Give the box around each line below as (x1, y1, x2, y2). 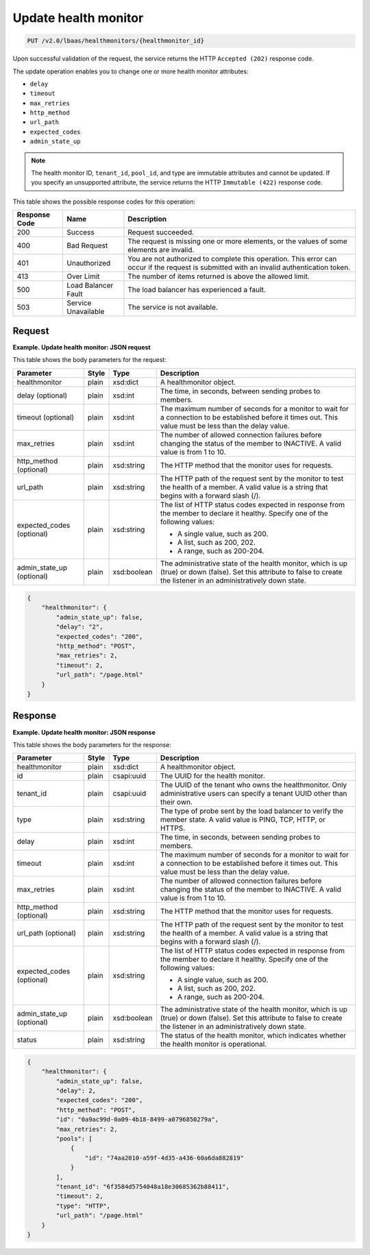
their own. (160, 797, 193, 807)
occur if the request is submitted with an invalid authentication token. (127, 263, 351, 272)
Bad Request (66, 241, 108, 250)
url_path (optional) (16, 929, 77, 938)
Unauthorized (66, 258, 111, 268)
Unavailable (66, 307, 105, 317)
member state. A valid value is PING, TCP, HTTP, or (160, 815, 325, 825)
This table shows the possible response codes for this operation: (12, 197, 196, 206)
